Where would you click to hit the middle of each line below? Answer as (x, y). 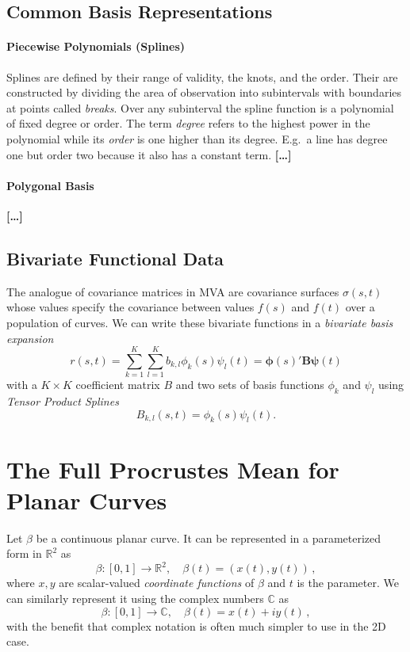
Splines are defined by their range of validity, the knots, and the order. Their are (202, 76)
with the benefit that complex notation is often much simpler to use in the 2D (196, 625)
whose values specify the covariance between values (130, 307)
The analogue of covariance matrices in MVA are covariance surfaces (173, 291)
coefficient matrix (118, 385)
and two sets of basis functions (250, 385)
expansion (30, 338)
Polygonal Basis (50, 185)
